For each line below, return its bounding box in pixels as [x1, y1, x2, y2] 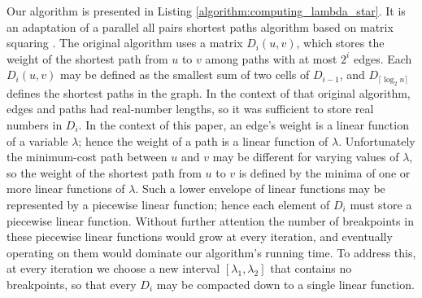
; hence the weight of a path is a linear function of [78, 132, 328, 149]
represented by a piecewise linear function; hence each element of [7, 195, 330, 213]
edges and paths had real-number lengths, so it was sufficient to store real [7, 100, 374, 117]
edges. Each [353, 50, 412, 67]
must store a [350, 195, 412, 213]
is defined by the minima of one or [238, 164, 411, 181]
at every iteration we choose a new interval [7, 260, 220, 277]
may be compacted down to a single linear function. [156, 275, 415, 292]
